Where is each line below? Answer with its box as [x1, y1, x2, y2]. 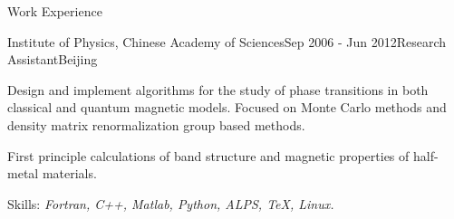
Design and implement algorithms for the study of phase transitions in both [7, 80, 429, 99]
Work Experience [7, 2, 102, 20]
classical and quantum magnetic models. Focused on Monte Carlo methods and [7, 98, 447, 117]
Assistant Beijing [7, 50, 98, 69]
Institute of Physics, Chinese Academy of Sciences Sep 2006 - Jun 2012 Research [7, 32, 447, 51]
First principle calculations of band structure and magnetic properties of [7, 146, 410, 165]
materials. [42, 164, 97, 183]
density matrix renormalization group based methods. [7, 115, 305, 134]
